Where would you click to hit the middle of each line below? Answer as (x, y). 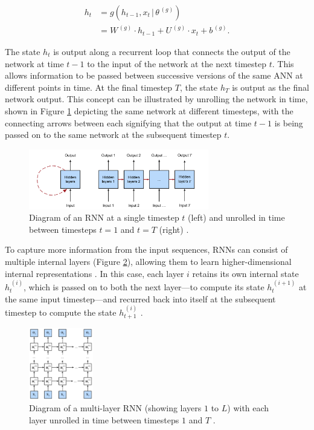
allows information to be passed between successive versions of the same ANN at (154, 75)
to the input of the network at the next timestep (177, 63)
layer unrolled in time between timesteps (104, 419)
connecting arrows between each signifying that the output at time (128, 122)
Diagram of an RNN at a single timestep (104, 217)
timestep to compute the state (61, 312)
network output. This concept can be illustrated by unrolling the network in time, (156, 99)
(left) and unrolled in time (236, 217)
